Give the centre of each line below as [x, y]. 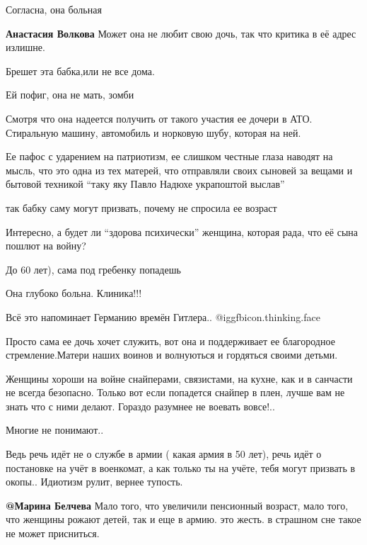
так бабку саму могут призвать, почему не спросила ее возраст [141, 207]
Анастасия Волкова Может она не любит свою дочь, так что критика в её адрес [181, 33]
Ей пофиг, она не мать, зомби [70, 95]
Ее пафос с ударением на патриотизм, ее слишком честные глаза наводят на [169, 156]
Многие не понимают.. [55, 430]
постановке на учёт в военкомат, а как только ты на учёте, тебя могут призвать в [181, 467]
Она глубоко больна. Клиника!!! [74, 293]
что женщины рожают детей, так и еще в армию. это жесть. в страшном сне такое [183, 519]
